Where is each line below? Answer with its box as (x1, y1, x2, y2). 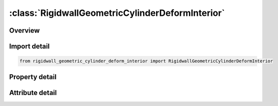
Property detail (9, 72, 57, 81)
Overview (9, 26, 40, 35)
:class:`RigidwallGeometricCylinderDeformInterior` (9, 7, 225, 18)
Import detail (9, 42, 50, 51)
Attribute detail (9, 88, 57, 97)
